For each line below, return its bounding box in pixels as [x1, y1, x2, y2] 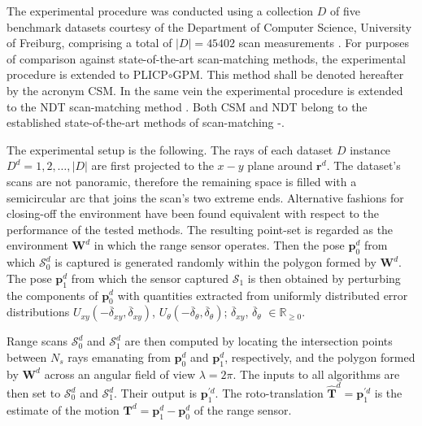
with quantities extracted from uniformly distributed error [117, 286, 408, 303]
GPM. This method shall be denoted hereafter [172, 66, 404, 83]
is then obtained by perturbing [247, 269, 401, 286]
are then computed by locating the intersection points [124, 333, 393, 350]
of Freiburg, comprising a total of [7, 34, 172, 51]
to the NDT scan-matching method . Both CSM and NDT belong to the [7, 98, 368, 115]
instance [350, 141, 391, 158]
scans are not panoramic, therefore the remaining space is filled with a [7, 172, 357, 189]
